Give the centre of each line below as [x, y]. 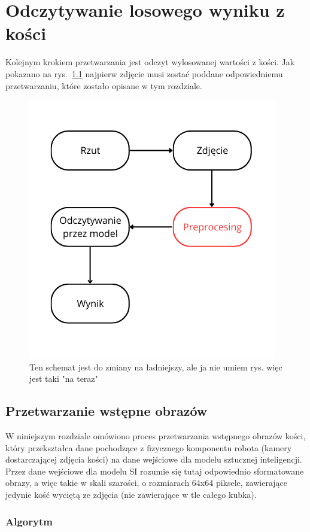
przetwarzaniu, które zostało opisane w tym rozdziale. [104, 85]
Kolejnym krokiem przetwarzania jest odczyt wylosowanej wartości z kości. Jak [150, 62]
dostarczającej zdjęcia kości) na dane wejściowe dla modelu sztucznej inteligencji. [154, 459]
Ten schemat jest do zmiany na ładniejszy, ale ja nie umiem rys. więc [156, 367]
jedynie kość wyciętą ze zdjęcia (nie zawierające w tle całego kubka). [131, 495]
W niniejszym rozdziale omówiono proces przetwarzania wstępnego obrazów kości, [156, 436]
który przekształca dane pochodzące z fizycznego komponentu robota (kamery [149, 447]
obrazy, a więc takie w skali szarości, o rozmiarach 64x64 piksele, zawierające [146, 483]
